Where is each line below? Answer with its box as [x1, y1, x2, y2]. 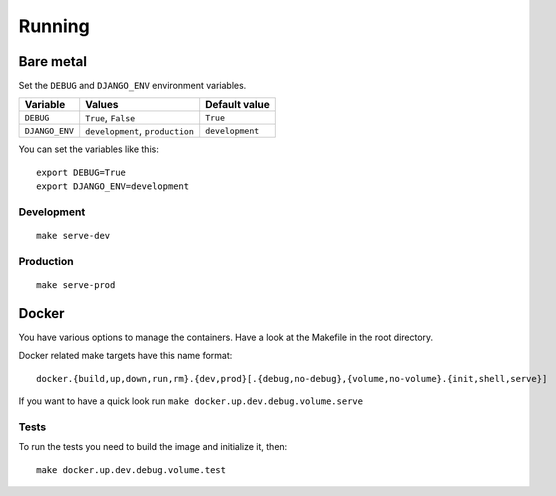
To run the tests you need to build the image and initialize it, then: [18, 441, 288, 453]
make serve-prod [36, 280, 116, 291]
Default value [205, 98, 270, 112]
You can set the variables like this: [18, 143, 159, 155]
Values [85, 98, 119, 112]
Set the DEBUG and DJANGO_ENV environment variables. [18, 80, 247, 92]
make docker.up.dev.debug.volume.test [36, 464, 227, 475]
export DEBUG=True [36, 166, 127, 178]
